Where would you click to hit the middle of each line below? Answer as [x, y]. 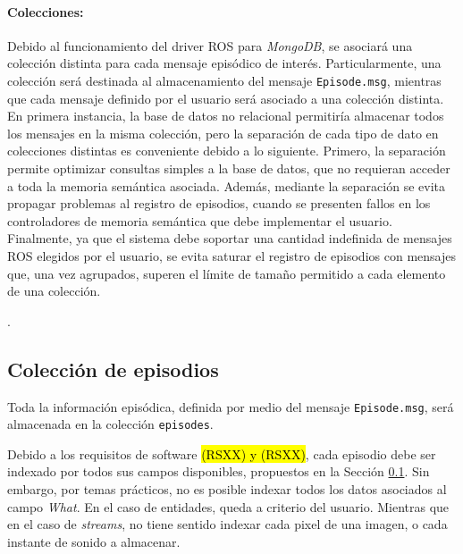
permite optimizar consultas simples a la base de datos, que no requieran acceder [229, 168]
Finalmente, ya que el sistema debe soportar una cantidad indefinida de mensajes [230, 238]
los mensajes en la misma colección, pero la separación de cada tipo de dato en [223, 133]
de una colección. [54, 291]
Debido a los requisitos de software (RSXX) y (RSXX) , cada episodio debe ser [222, 453]
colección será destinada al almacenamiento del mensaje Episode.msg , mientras [224, 80]
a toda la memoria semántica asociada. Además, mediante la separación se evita [226, 185]
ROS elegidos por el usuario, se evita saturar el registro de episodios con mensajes [231, 255]
